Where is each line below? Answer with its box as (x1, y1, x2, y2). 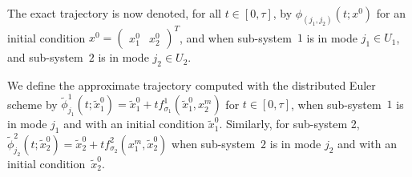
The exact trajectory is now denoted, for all (7, 5, 221, 21)
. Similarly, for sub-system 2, (219, 115, 360, 132)
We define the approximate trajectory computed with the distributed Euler (7, 77, 376, 94)
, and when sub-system (180, 29, 292, 46)
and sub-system (7, 49, 83, 66)
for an (376, 5, 406, 21)
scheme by (7, 95, 58, 112)
